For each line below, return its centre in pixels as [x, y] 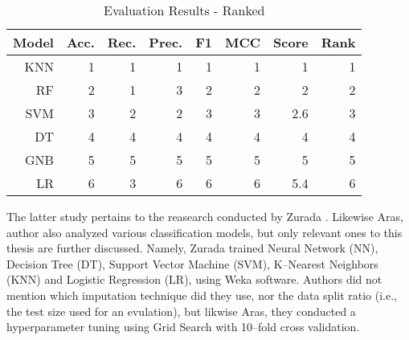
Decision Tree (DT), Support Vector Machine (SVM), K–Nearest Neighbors [192, 263]
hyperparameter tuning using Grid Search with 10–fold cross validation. [183, 327]
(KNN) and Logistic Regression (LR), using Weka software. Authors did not [194, 279]
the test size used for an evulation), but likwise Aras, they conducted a [181, 311]
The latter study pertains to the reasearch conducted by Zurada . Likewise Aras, [205, 216]
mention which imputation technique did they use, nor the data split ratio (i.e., [202, 295]
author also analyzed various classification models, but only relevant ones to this [204, 232]
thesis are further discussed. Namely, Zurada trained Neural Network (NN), [192, 248]
